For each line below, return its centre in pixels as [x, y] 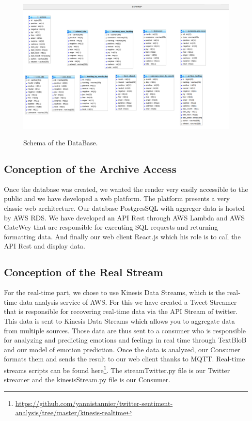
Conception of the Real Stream [84, 272]
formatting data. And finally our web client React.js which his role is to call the [122, 236]
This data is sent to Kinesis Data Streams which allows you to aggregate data [119, 320]
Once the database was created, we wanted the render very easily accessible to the [126, 189]
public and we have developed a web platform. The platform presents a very [117, 198]
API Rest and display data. [45, 246]
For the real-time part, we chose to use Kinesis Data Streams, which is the [114, 292]
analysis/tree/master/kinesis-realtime [71, 413]
